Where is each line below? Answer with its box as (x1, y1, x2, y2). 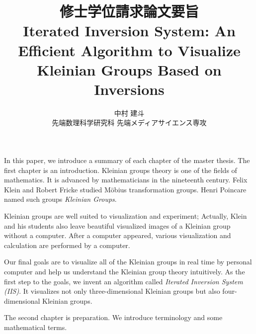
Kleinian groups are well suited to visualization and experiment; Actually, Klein (4, 211, 247, 221)
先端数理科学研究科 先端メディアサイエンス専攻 (52, 117, 207, 128)
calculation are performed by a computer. (4, 240, 130, 250)
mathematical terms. (4, 322, 67, 332)
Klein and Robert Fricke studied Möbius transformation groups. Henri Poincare (4, 184, 247, 194)
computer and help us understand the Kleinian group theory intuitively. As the (4, 266, 245, 276)
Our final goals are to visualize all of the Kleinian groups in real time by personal (4, 256, 252, 267)
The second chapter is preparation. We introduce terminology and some (4, 312, 223, 323)
